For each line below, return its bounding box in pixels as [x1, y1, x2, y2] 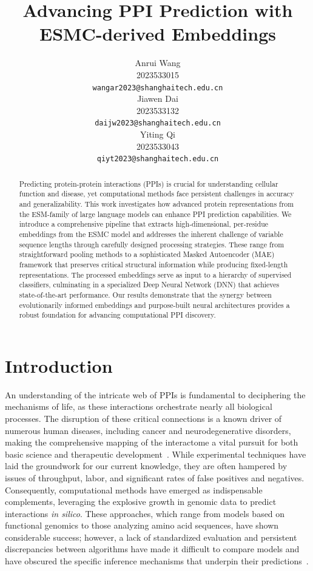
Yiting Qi [140, 128, 175, 140]
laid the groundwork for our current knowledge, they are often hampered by [5, 459, 288, 472]
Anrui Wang [135, 56, 181, 69]
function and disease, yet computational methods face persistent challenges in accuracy [19, 189, 294, 199]
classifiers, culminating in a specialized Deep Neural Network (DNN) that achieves [19, 279, 280, 290]
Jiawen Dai [137, 92, 178, 105]
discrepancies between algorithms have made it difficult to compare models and [5, 543, 300, 555]
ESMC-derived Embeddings [39, 21, 276, 46]
